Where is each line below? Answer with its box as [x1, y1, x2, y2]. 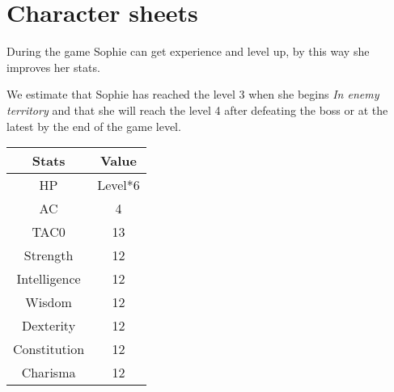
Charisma [21, 363, 76, 382]
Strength [23, 246, 74, 265]
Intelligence [16, 269, 81, 289]
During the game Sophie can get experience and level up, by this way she [6, 43, 370, 60]
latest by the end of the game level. [6, 117, 181, 134]
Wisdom [25, 293, 72, 312]
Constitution [13, 339, 85, 359]
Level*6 [97, 175, 140, 195]
